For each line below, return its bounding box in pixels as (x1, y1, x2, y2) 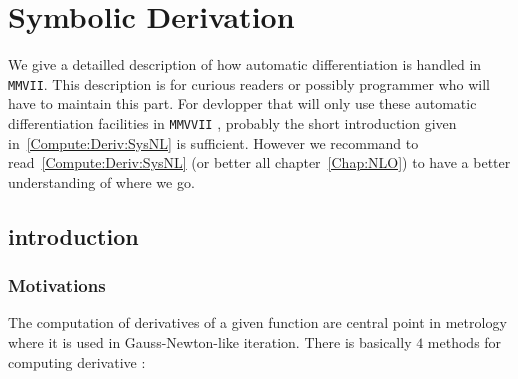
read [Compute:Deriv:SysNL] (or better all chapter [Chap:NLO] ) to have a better (8, 152, 511, 173)
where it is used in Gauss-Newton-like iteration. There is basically (8, 332, 412, 352)
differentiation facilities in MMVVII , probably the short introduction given (8, 112, 457, 133)
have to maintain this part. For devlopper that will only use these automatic (8, 93, 477, 114)
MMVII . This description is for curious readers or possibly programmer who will (8, 73, 490, 94)
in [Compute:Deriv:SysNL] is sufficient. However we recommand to (8, 132, 419, 153)
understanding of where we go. (8, 171, 195, 192)
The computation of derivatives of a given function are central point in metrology (8, 312, 507, 333)
